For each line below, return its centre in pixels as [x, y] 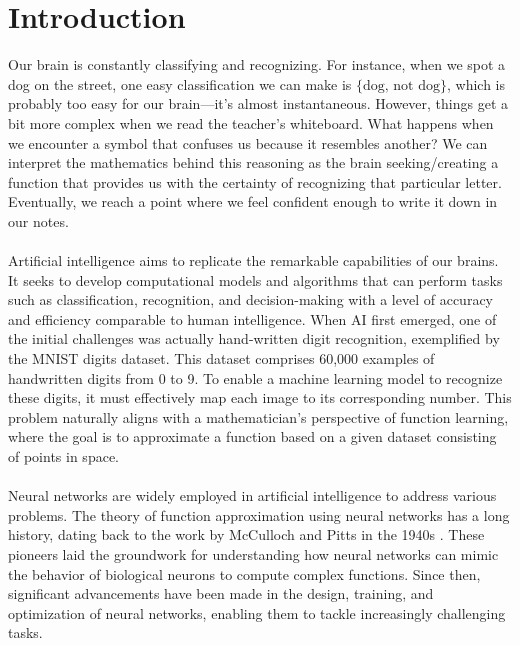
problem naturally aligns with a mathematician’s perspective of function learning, [258, 416]
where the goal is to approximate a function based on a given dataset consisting [252, 436]
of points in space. [63, 456]
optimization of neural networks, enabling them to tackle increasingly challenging [257, 612]
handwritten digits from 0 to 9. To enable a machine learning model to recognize [255, 377]
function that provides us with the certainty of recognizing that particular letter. [255, 181]
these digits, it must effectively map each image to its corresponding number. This [260, 397]
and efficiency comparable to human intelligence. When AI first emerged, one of [252, 318]
